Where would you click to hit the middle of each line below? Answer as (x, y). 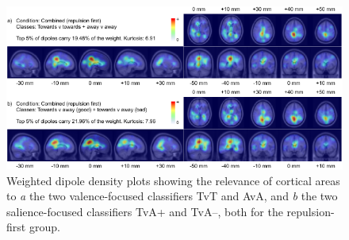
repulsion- (311, 211)
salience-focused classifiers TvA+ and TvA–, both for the (145, 211)
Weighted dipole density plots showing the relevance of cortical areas (173, 180)
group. (44, 227)
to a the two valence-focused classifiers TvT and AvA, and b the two (172, 196)
